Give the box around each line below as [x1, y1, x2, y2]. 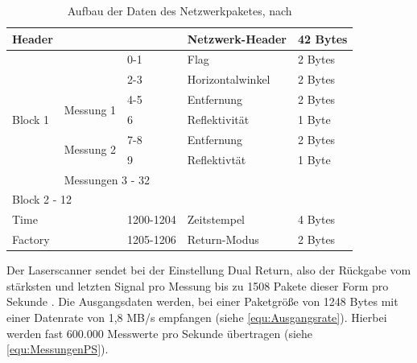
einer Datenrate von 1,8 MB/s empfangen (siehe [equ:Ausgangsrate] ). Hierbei [6, 308, 387, 325]
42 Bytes [297, 30, 348, 47]
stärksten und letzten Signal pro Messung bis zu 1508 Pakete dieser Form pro [6, 277, 389, 294]
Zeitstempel [187, 211, 245, 228]
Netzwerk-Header [187, 30, 287, 47]
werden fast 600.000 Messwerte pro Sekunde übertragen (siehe [6, 324, 313, 341]
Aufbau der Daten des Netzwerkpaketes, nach [67, 2, 292, 19]
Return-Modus [187, 231, 259, 248]
